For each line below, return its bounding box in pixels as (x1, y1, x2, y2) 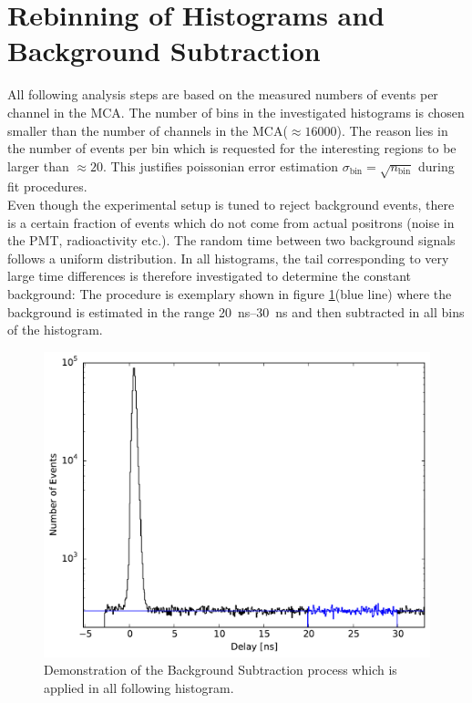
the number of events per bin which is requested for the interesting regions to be (7, 139, 457, 158)
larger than (7, 156, 69, 175)
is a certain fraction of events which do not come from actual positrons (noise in (7, 212, 455, 232)
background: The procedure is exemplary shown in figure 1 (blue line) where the (7, 284, 452, 304)
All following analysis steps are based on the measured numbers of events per (7, 85, 438, 104)
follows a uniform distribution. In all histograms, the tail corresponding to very (7, 248, 449, 267)
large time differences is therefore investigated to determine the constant (7, 266, 412, 285)
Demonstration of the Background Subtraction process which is (44, 660, 397, 679)
